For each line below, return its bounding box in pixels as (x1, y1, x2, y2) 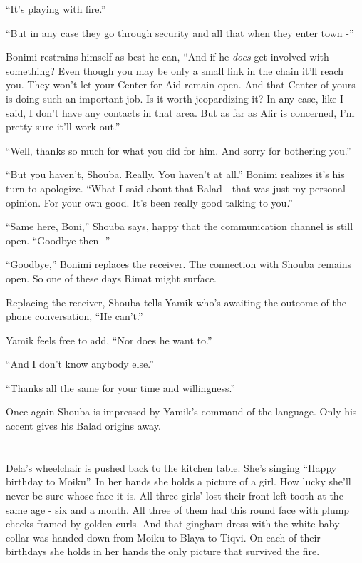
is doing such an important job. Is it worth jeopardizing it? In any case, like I (6, 91, 344, 105)
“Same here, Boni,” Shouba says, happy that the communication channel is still (6, 219, 353, 234)
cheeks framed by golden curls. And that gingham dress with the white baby (6, 516, 340, 531)
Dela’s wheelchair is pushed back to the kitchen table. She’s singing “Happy (6, 460, 337, 475)
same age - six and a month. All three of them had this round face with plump (6, 502, 350, 517)
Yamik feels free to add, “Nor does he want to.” (6, 332, 212, 347)
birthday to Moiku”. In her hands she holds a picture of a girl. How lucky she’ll (6, 474, 351, 489)
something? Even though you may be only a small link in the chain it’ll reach (6, 63, 344, 78)
